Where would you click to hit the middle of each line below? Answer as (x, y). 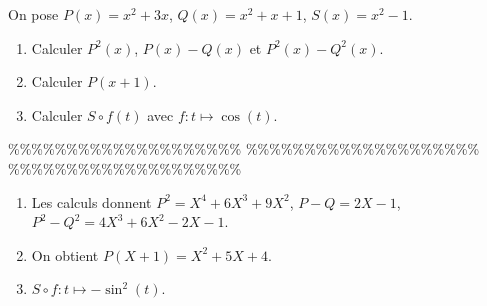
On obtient (65, 254)
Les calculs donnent (91, 201)
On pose (33, 14)
